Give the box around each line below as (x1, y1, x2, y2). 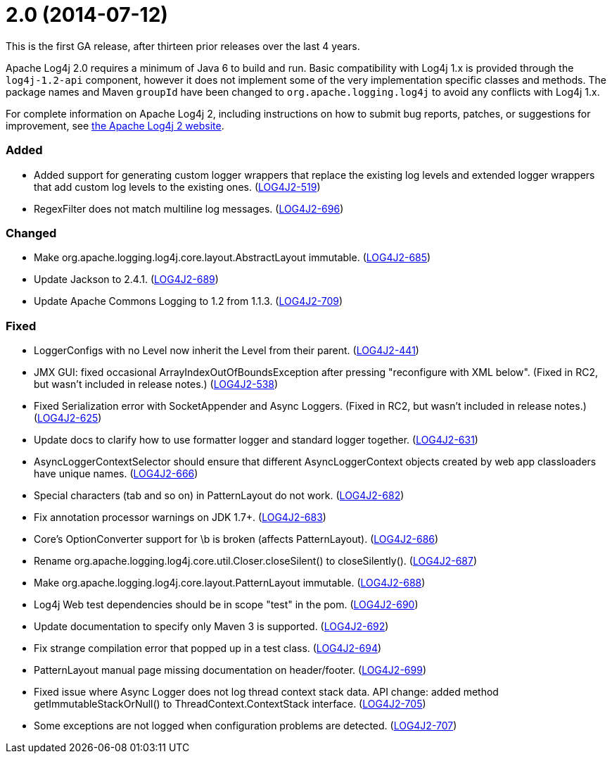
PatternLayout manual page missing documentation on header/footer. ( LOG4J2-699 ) (34, 664, 426, 676)
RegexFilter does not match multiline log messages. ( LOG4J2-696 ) (34, 202, 344, 215)
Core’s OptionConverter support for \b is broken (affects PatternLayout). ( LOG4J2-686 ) (34, 533, 439, 545)
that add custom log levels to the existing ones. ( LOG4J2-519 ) (34, 180, 321, 193)
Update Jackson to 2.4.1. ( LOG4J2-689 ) (34, 273, 219, 286)
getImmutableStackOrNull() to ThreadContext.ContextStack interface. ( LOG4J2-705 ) (34, 698, 426, 710)
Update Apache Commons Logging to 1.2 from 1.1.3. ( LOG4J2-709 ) (34, 295, 343, 308)
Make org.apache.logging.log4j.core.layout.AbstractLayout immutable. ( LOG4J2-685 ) (34, 251, 431, 264)
